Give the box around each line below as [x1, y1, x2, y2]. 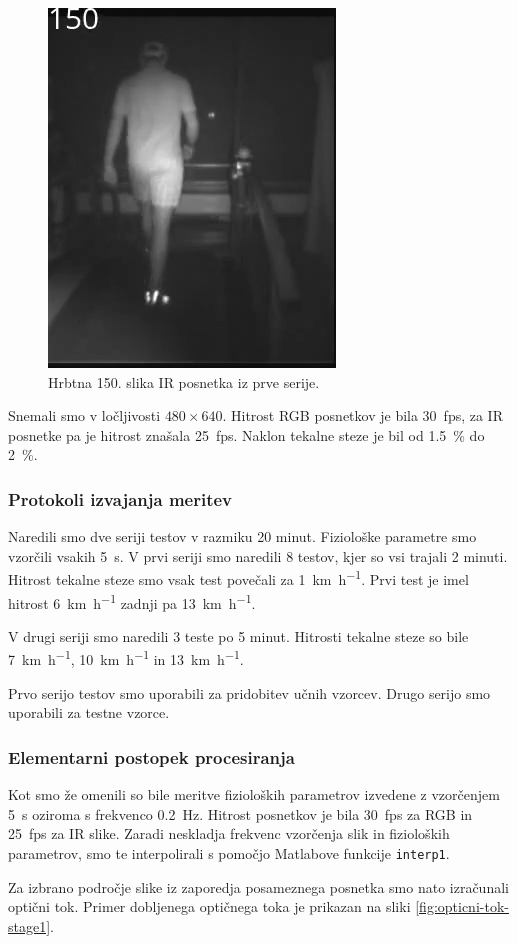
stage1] [8, 915, 51, 936]
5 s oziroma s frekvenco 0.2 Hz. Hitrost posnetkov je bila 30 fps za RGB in [8, 803, 473, 824]
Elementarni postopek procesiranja [8, 744, 295, 769]
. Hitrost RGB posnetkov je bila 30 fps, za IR [222, 405, 503, 426]
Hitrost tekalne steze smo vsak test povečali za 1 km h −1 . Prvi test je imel [8, 566, 469, 590]
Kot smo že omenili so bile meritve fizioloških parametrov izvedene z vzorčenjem [8, 784, 500, 805]
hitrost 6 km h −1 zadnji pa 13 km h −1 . [8, 589, 256, 613]
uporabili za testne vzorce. [8, 702, 170, 723]
